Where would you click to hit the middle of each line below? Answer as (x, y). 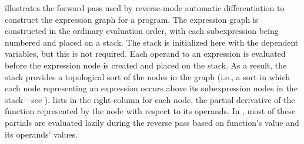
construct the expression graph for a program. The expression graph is (132, 19)
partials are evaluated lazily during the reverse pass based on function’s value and (152, 122)
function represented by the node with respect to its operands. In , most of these (150, 111)
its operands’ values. (41, 134)
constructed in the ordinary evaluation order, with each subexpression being (142, 31)
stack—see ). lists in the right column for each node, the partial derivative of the (150, 99)
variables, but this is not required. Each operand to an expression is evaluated (145, 54)
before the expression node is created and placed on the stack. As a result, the (146, 65)
